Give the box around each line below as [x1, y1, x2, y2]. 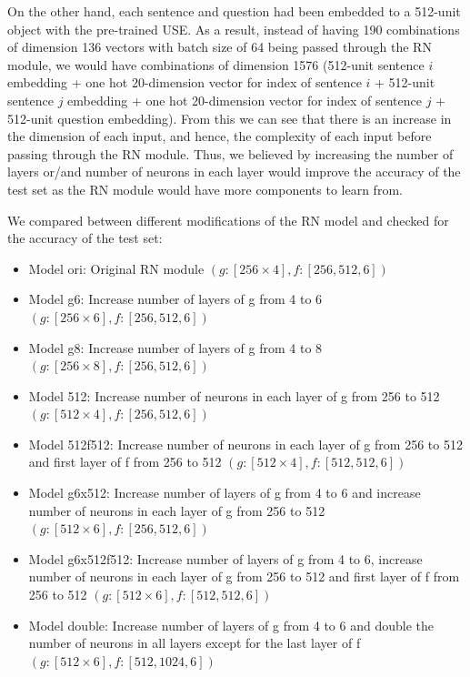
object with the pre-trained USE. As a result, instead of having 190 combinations [7, 19, 460, 38]
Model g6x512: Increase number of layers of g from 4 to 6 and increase [28, 483, 421, 502]
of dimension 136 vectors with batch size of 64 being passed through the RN [7, 37, 432, 56]
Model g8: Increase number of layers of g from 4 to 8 [28, 338, 323, 357]
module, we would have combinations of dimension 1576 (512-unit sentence [7, 55, 425, 74]
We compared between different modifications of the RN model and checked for [7, 210, 449, 229]
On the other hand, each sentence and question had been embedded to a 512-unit [7, 2, 461, 20]
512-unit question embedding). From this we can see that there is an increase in [7, 108, 452, 127]
